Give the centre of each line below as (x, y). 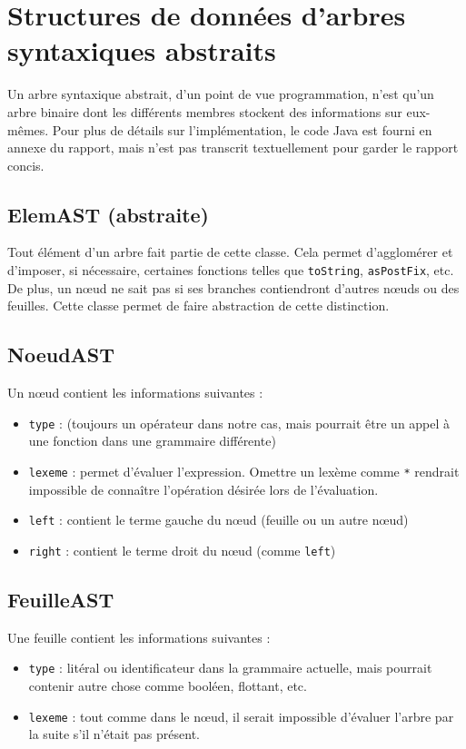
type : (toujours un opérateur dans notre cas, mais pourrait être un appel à (239, 423)
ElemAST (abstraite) (108, 214)
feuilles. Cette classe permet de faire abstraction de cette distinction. (198, 306)
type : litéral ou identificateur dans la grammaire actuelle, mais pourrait (230, 668)
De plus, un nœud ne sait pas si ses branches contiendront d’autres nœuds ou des (233, 287)
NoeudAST (61, 355)
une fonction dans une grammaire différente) (152, 441)
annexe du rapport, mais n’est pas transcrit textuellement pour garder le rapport (233, 148)
